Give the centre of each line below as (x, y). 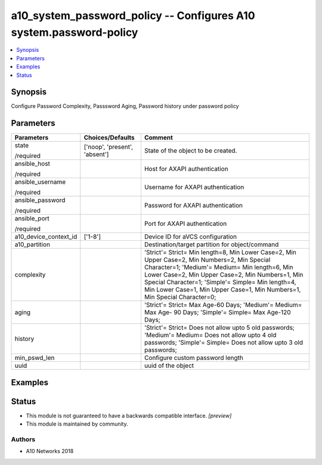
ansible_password (40, 200)
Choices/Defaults (109, 138)
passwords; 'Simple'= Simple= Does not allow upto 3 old (224, 343)
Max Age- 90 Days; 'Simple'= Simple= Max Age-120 (218, 312)
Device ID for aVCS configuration (191, 237)
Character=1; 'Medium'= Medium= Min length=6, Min (219, 267)
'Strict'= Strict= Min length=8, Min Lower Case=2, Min (220, 252)
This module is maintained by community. (77, 424)
